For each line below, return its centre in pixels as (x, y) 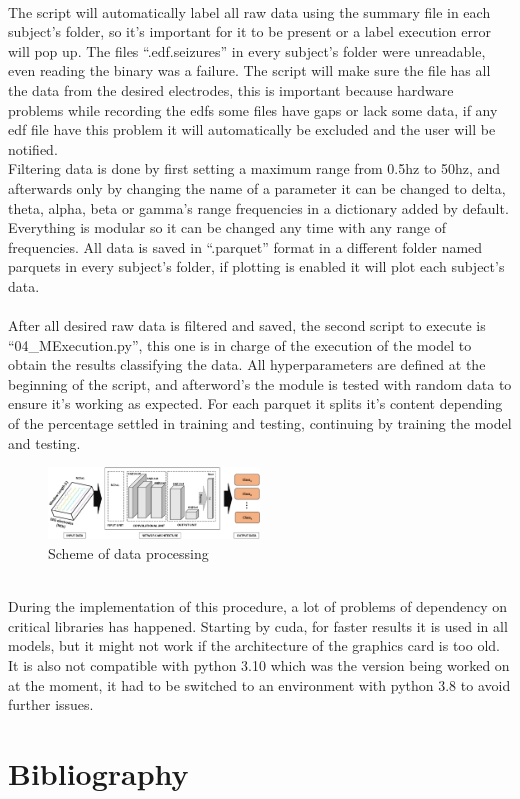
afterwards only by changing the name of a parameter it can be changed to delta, (257, 187)
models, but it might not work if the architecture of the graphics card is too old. (254, 645)
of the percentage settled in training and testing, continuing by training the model (260, 423)
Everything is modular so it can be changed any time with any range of (227, 227)
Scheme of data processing (128, 552)
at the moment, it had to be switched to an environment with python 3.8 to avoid (259, 684)
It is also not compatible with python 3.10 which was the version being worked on (259, 664)
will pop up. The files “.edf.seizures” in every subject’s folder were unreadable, (247, 50)
